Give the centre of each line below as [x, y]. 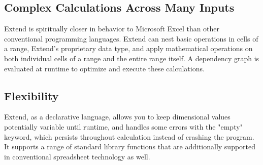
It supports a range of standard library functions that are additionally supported [130, 147]
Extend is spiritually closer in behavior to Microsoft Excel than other [112, 29]
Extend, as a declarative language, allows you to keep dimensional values [117, 117]
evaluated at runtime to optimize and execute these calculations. [104, 68]
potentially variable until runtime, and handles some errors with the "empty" [123, 126]
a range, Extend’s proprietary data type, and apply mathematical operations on [128, 48]
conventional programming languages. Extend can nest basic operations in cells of [131, 38]
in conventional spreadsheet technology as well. [77, 156]
